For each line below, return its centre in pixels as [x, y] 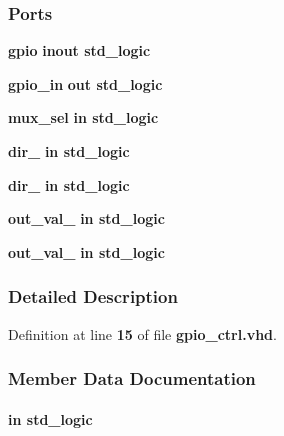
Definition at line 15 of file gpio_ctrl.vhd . [142, 333]
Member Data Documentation [132, 378]
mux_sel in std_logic [83, 117]
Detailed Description [93, 296]
